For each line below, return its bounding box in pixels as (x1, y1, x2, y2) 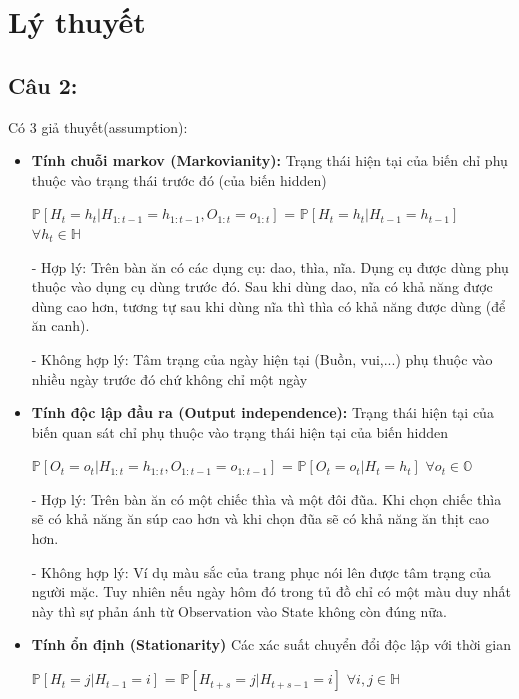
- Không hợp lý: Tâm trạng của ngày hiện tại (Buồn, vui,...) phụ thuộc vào (31, 348, 493, 369)
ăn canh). (31, 315, 90, 336)
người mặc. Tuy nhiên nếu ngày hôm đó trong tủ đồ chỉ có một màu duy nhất (31, 581, 511, 602)
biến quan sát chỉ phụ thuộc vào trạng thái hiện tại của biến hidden (31, 421, 449, 442)
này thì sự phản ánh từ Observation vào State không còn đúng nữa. (31, 600, 447, 621)
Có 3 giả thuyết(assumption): (8, 116, 188, 137)
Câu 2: (8, 69, 78, 100)
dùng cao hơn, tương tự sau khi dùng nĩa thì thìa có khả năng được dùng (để (31, 295, 506, 316)
